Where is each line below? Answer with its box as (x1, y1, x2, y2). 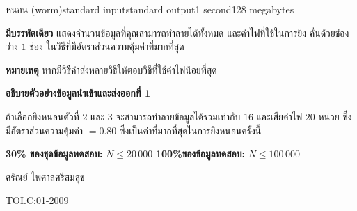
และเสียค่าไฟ (256, 109, 303, 123)
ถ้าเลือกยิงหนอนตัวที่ (6, 109, 79, 123)
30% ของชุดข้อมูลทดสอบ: (6, 146, 103, 161)
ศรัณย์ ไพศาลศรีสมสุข (6, 169, 85, 184)
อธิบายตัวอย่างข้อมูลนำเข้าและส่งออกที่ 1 (6, 86, 151, 100)
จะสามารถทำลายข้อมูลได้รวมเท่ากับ (116, 109, 241, 123)
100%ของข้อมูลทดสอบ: (155, 146, 246, 161)
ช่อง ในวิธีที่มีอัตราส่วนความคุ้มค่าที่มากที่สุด (29, 39, 184, 54)
